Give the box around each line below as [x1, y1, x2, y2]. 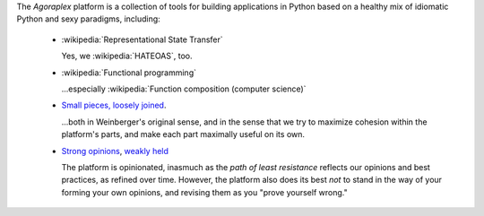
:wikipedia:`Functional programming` [61, 67, 197, 78]
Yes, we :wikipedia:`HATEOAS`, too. [61, 50, 193, 62]
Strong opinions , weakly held [61, 145, 169, 156]
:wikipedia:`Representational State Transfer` [61, 34, 223, 45]
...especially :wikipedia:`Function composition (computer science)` [61, 83, 307, 94]
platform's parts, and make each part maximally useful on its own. [61, 129, 305, 140]
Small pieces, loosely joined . [61, 99, 167, 111]
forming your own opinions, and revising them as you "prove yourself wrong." [61, 186, 349, 197]
